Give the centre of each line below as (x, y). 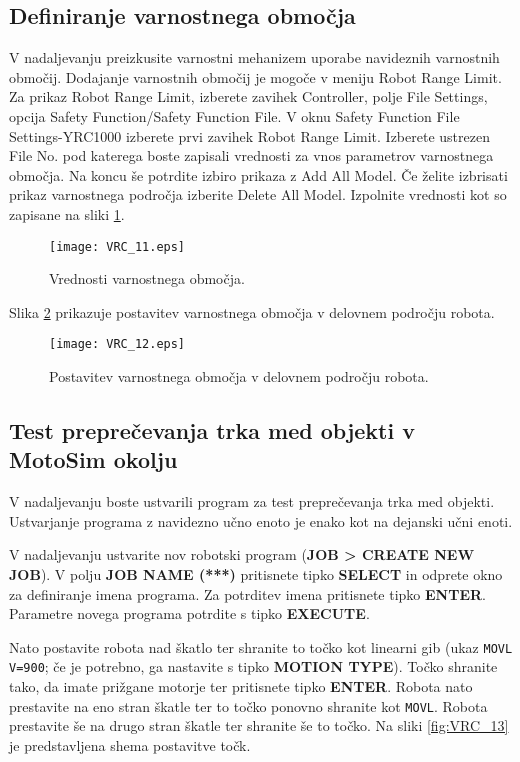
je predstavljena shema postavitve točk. (130, 744)
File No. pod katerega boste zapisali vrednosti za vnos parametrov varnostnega (251, 155)
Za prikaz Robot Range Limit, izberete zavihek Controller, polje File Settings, (248, 96)
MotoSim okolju (93, 459)
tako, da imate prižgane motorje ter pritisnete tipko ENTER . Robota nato (241, 686)
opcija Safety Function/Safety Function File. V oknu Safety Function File (234, 115)
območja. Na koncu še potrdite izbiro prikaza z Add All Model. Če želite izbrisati (258, 174)
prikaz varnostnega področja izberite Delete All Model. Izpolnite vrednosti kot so (258, 194)
